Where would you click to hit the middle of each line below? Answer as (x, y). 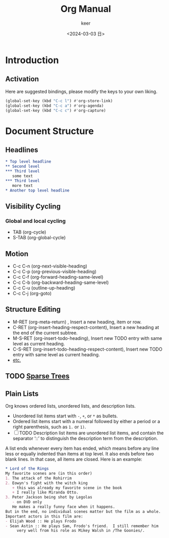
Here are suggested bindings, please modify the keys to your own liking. (81, 91)
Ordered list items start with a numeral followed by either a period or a (86, 421)
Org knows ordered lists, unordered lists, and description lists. (71, 406)
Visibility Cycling (33, 206)
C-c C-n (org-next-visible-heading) (50, 266)
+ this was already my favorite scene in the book (67, 488)
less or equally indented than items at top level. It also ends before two (80, 454)
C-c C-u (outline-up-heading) (44, 288)
